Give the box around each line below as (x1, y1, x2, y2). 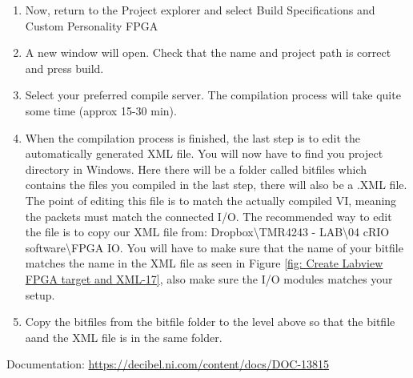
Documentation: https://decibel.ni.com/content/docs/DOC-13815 (6, 356, 330, 372)
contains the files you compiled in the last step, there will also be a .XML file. (25, 176, 407, 193)
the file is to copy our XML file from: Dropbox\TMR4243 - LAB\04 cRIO (25, 223, 390, 240)
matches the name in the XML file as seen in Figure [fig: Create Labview (25, 255, 383, 271)
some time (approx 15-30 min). (25, 102, 177, 119)
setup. (25, 286, 55, 303)
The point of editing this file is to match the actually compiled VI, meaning (25, 191, 397, 208)
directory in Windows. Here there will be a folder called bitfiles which (25, 160, 367, 177)
